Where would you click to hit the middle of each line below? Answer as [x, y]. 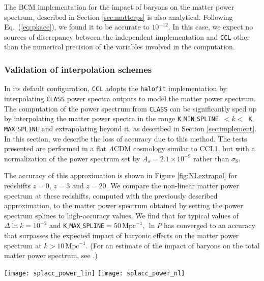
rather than [211, 158]
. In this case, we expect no [211, 27]
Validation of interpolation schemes [78, 69]
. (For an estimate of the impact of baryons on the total [173, 245]
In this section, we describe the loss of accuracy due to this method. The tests [126, 138]
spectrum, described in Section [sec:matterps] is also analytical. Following [119, 17]
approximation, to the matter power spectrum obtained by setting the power [124, 205]
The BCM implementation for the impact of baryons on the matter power [119, 7]
